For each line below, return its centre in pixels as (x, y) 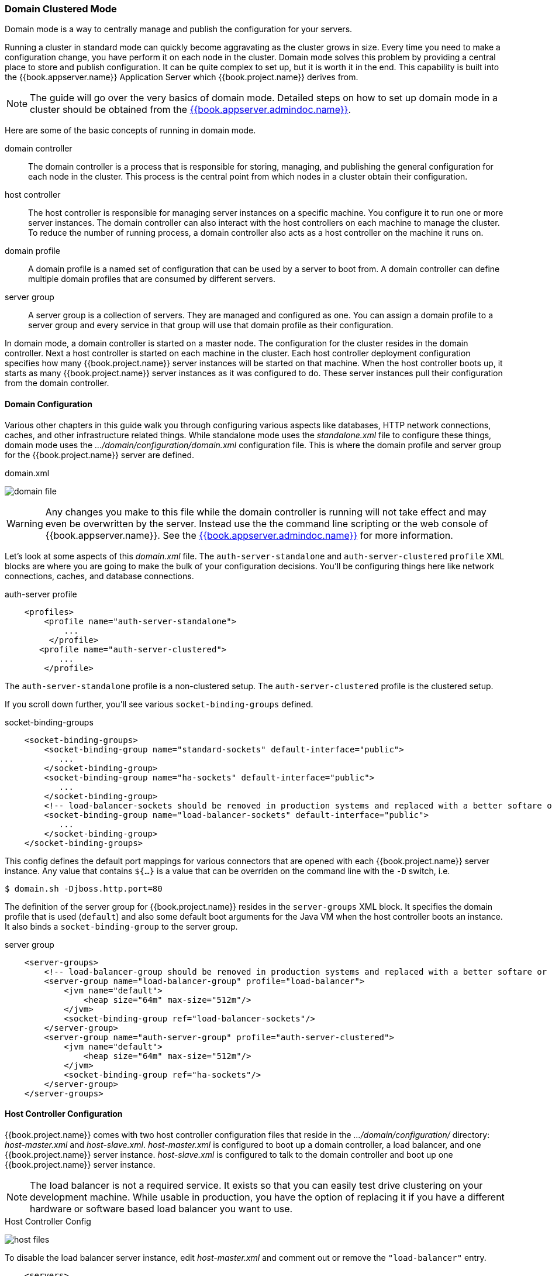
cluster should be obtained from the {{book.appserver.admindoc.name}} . (191, 110)
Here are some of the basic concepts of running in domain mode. (130, 130)
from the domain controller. (57, 383)
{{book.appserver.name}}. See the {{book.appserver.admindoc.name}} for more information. (249, 535)
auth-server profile (41, 594)
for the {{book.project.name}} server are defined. (100, 455)
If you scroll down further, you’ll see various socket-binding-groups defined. (159, 704)
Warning (25, 523)
